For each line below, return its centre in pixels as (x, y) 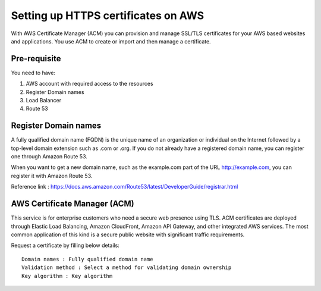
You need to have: (33, 73)
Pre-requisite (36, 59)
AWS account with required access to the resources (90, 84)
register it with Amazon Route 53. (52, 176)
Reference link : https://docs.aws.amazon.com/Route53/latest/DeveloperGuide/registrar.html (125, 187)
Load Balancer (44, 101)
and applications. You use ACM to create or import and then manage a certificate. (111, 41)
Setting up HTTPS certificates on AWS (108, 15)
